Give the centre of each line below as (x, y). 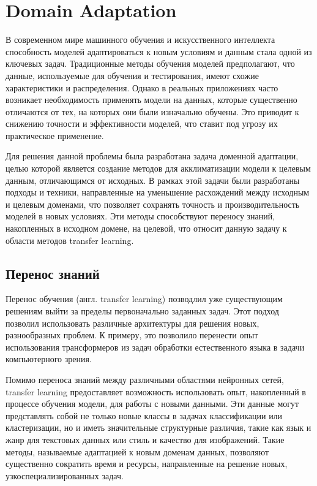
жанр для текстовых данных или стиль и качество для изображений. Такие (145, 439)
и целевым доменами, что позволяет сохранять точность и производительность (153, 204)
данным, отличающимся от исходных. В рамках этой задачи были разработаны (153, 180)
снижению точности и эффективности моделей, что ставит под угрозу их (142, 123)
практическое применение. (55, 135)
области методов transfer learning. (70, 240)
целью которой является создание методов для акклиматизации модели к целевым (158, 168)
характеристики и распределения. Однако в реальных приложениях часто (142, 87)
